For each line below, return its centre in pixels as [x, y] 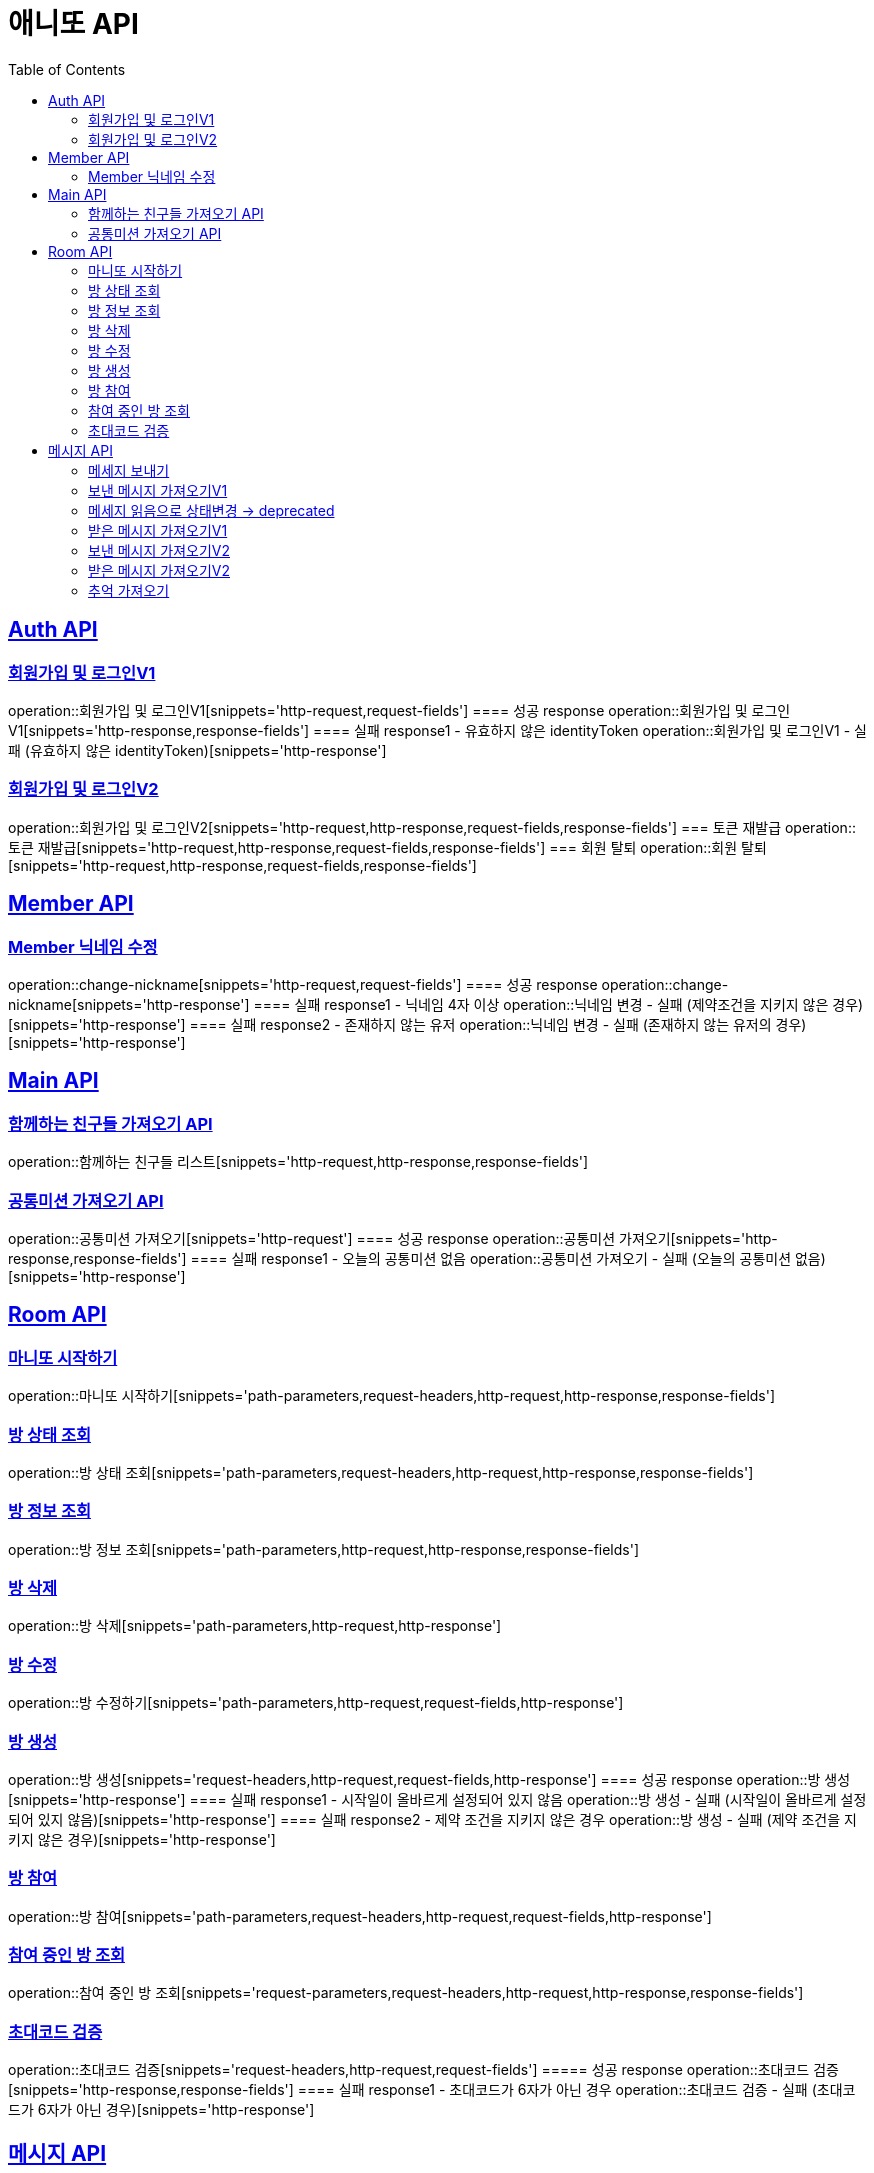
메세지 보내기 [129, 470]
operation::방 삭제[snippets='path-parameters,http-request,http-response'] [255, 1626]
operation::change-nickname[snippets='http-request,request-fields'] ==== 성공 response [303, 984]
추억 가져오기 [129, 590]
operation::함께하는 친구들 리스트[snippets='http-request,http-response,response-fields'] [298, 1162]
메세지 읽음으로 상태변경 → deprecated [211, 510]
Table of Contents [67, 69]
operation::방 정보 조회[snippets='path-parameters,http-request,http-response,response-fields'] [324, 1549]
